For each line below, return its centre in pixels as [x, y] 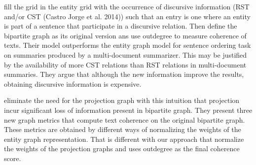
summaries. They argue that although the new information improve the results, [124, 74]
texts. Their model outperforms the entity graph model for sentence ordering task [128, 45]
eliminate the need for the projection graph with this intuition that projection [122, 100]
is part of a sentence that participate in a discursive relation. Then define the [121, 26]
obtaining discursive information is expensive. [73, 83]
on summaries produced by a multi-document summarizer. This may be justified [126, 54]
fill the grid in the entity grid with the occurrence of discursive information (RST [127, 6]
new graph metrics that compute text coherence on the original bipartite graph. [125, 119]
